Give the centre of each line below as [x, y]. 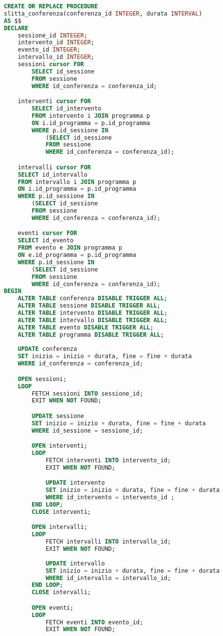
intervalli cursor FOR [54, 167]
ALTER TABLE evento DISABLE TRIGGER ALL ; [86, 327]
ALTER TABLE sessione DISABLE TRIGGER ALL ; [89, 306]
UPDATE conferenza [47, 349]
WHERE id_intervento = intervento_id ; [110, 498]
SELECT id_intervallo [52, 174]
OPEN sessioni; [42, 379]
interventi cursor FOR [54, 101]
